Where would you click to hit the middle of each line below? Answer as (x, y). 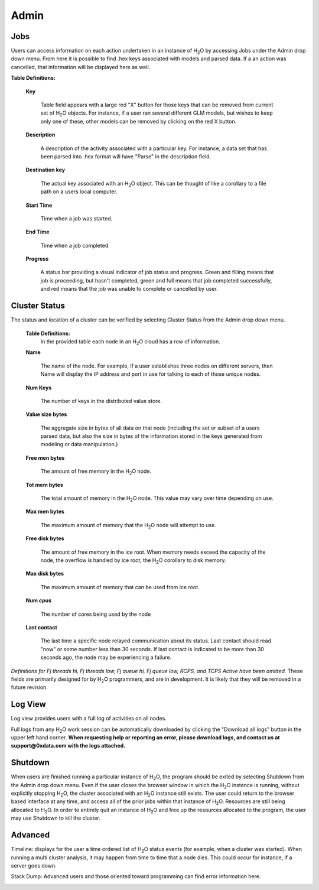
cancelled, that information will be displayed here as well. (81, 67)
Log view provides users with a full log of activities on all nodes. (89, 719)
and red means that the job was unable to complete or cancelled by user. (129, 289)
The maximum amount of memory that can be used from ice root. (120, 587)
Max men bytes (45, 512)
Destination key (45, 170)
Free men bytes (45, 457)
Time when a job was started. (77, 218)
